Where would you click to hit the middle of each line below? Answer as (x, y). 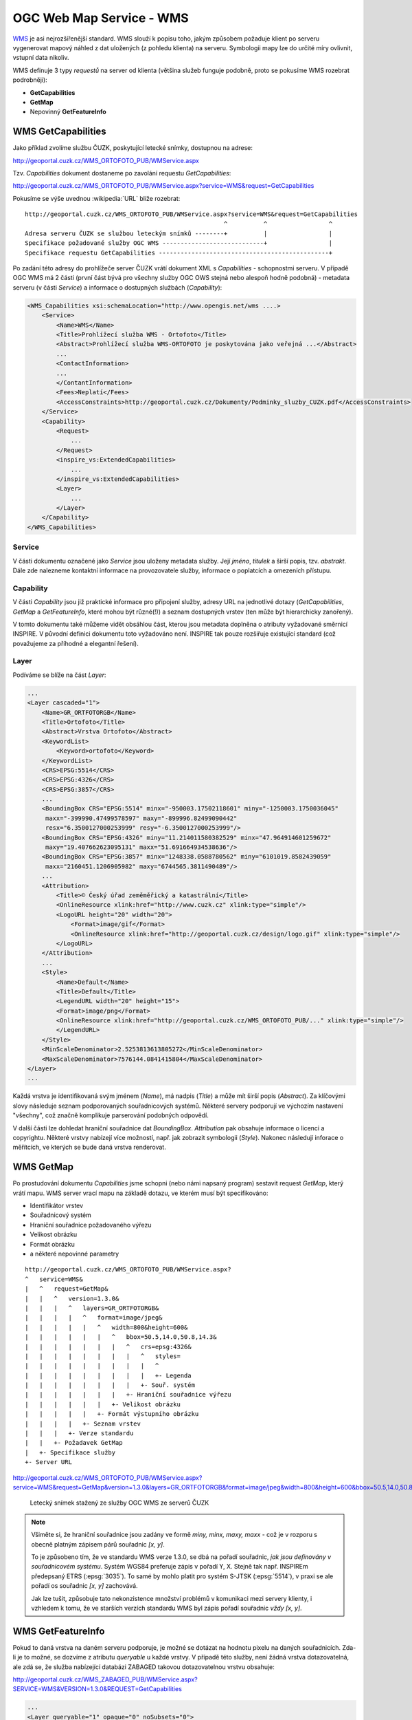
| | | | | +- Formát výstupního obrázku (112, 1414)
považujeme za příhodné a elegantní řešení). (76, 643)
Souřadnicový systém (61, 1215)
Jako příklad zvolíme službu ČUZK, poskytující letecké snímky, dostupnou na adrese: (133, 148)
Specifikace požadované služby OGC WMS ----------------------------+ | (179, 243)
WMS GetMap (43, 1167)
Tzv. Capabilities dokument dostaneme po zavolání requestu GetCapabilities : (122, 173)
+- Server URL (48, 1462)
